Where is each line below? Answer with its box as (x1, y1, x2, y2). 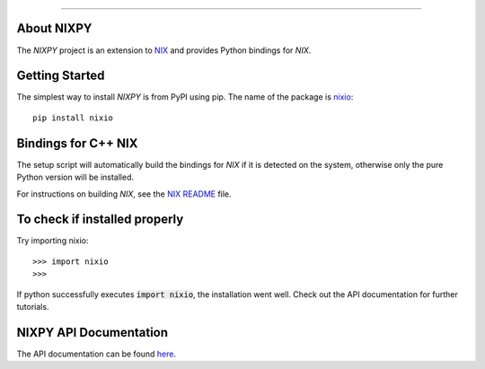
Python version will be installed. (16, 171, 135, 183)
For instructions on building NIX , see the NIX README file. (16, 189, 233, 199)
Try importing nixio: (16, 235, 89, 246)
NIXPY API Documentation (16, 324, 169, 340)
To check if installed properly (16, 212, 184, 227)
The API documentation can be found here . (16, 348, 177, 359)
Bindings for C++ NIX (16, 136, 138, 151)
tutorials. (16, 301, 49, 312)
